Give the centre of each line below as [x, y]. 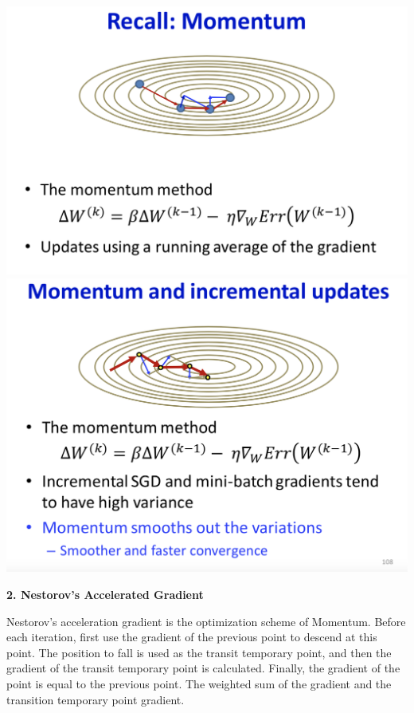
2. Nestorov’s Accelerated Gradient [105, 594]
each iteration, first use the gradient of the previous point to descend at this [192, 637]
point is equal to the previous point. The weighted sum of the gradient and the [199, 683]
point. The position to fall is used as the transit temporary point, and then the [199, 652]
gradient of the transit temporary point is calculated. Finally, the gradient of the [203, 668]
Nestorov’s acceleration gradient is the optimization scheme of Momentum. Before [206, 621]
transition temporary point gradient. [96, 699]
